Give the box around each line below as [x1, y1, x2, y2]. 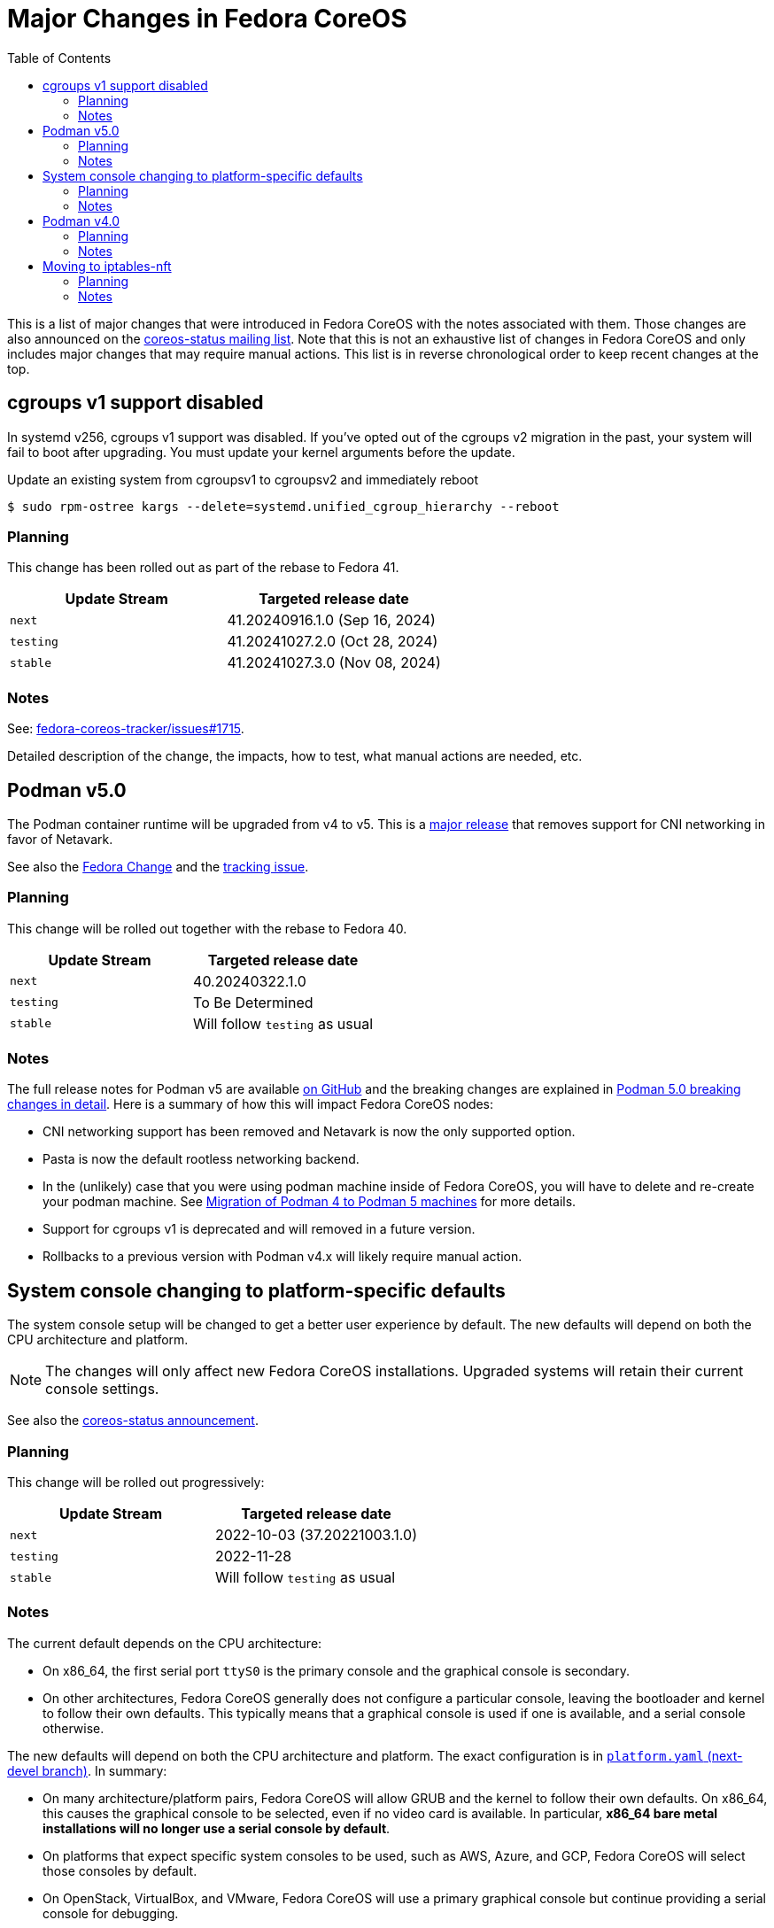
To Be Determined [193, 993, 313, 1011]
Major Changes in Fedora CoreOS [7, 4, 407, 34]
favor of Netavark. [7, 831, 113, 847]
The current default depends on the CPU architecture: [7, 1635, 322, 1651]
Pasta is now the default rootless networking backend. [43, 1151, 360, 1167]
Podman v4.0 [43, 213, 120, 228]
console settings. [45, 1380, 159, 1398]
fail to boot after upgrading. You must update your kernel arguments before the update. [7, 444, 515, 460]
